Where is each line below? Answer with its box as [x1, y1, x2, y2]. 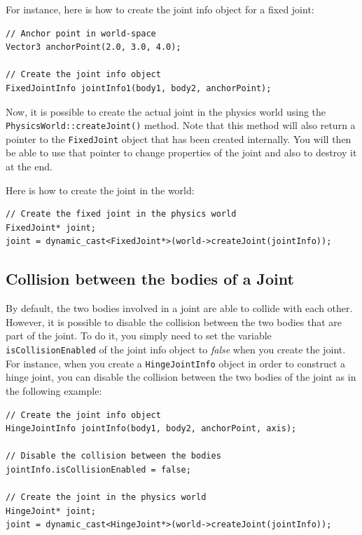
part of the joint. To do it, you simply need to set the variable [6, 328, 272, 343]
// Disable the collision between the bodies [6, 451, 221, 461]
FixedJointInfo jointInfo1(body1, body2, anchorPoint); [6, 83, 272, 93]
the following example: [6, 383, 102, 398]
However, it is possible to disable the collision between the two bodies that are [6, 314, 342, 329]
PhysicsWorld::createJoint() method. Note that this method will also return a [6, 118, 356, 133]
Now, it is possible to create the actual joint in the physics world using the [6, 104, 326, 118]
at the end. [6, 159, 53, 174]
